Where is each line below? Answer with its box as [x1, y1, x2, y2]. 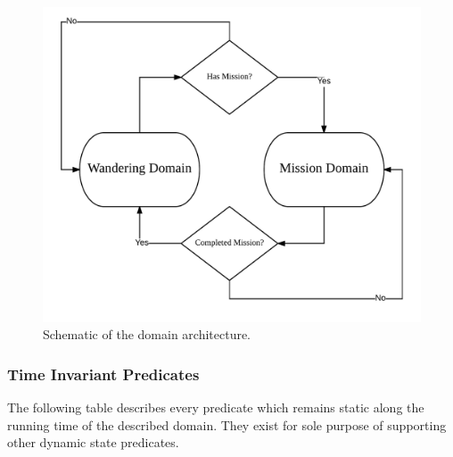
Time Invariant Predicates [7, 362, 200, 385]
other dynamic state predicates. [7, 433, 179, 452]
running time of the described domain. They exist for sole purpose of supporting [7, 415, 447, 434]
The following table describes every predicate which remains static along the [7, 398, 424, 417]
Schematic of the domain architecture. [43, 325, 251, 344]
